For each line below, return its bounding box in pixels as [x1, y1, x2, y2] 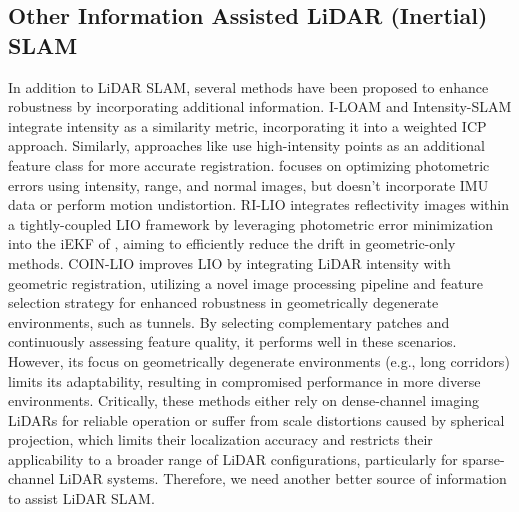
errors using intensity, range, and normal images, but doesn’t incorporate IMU [8, 174, 489, 195]
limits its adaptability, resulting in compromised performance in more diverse [8, 370, 481, 391]
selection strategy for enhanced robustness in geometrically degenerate [8, 292, 439, 313]
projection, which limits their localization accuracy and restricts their [8, 429, 433, 450]
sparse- [462, 448, 505, 469]
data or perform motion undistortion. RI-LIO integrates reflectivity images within [8, 194, 509, 215]
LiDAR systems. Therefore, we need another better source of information [58, 468, 507, 489]
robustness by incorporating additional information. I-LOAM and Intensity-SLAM [8, 96, 512, 117]
